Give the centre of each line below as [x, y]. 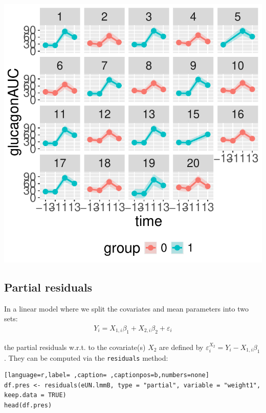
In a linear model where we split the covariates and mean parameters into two [126, 308]
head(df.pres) [28, 406]
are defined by [181, 347]
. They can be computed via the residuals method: [86, 357]
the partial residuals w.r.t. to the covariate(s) [75, 347]
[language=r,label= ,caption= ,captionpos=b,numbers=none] [107, 375]
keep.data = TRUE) [35, 395]
